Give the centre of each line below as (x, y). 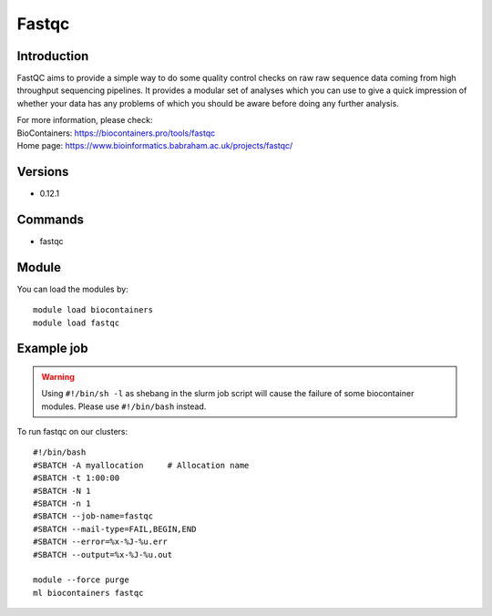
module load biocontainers (93, 310)
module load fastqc (77, 323)
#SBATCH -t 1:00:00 (77, 478)
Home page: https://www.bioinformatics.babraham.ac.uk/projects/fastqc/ (155, 146)
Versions (43, 172)
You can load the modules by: (73, 289)
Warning (58, 376)
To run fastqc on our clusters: (72, 432)
